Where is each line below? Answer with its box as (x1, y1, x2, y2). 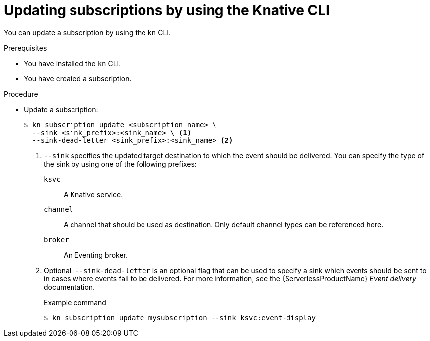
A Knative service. (64, 190, 123, 199)
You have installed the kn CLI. (24, 59, 121, 68)
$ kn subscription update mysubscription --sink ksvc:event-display (44, 313, 316, 322)
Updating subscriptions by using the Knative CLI (4, 2, 330, 19)
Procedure (4, 89, 38, 98)
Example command (44, 298, 106, 307)
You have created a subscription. (24, 74, 132, 83)
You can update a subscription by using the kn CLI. (4, 28, 171, 37)
